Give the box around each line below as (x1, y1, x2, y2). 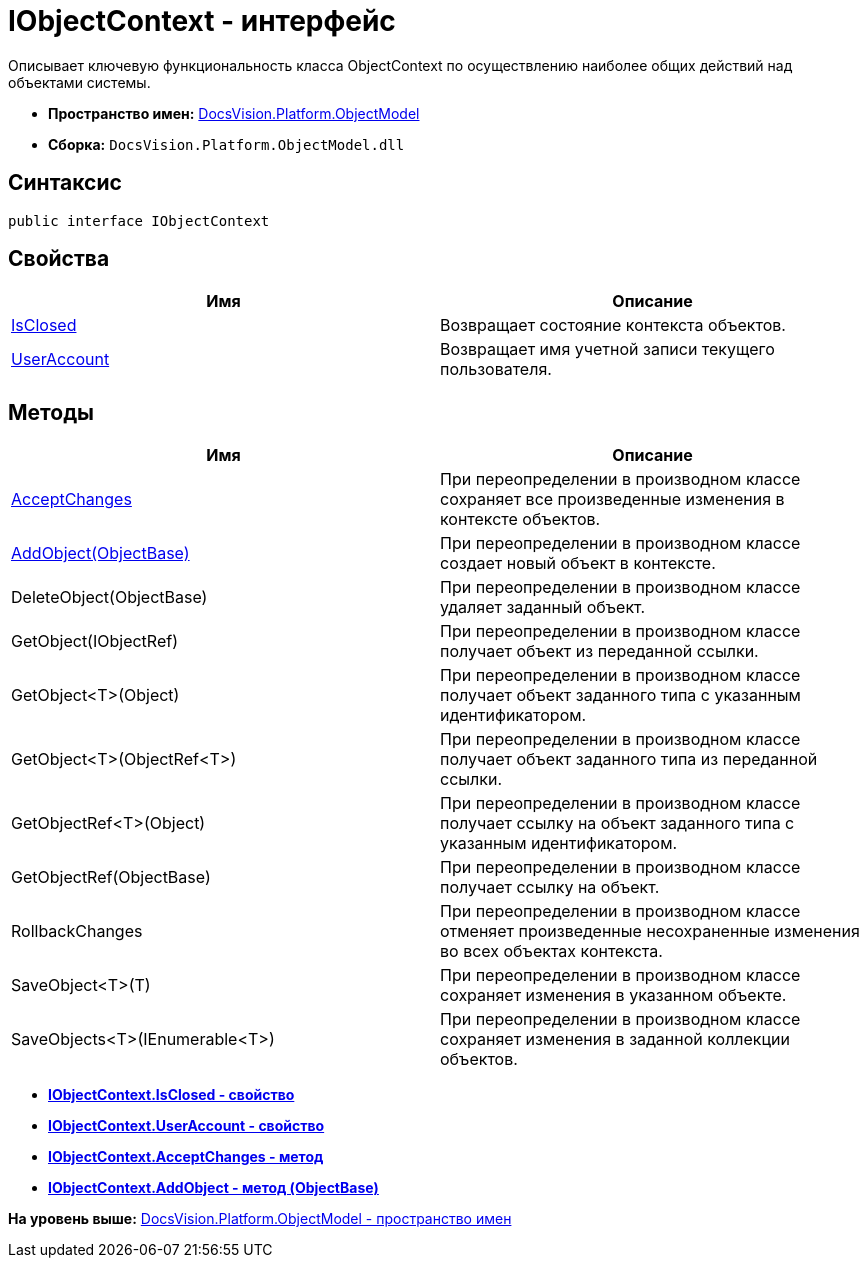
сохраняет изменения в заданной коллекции (440, 1029, 791, 1050)
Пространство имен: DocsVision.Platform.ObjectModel (48, 104, 420, 122)
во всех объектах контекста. (440, 941, 663, 962)
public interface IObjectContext (8, 212, 270, 229)
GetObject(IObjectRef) (11, 631, 178, 652)
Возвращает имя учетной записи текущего (440, 339, 775, 360)
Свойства (8, 246, 110, 272)
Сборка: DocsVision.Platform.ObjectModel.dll (48, 135, 405, 153)
